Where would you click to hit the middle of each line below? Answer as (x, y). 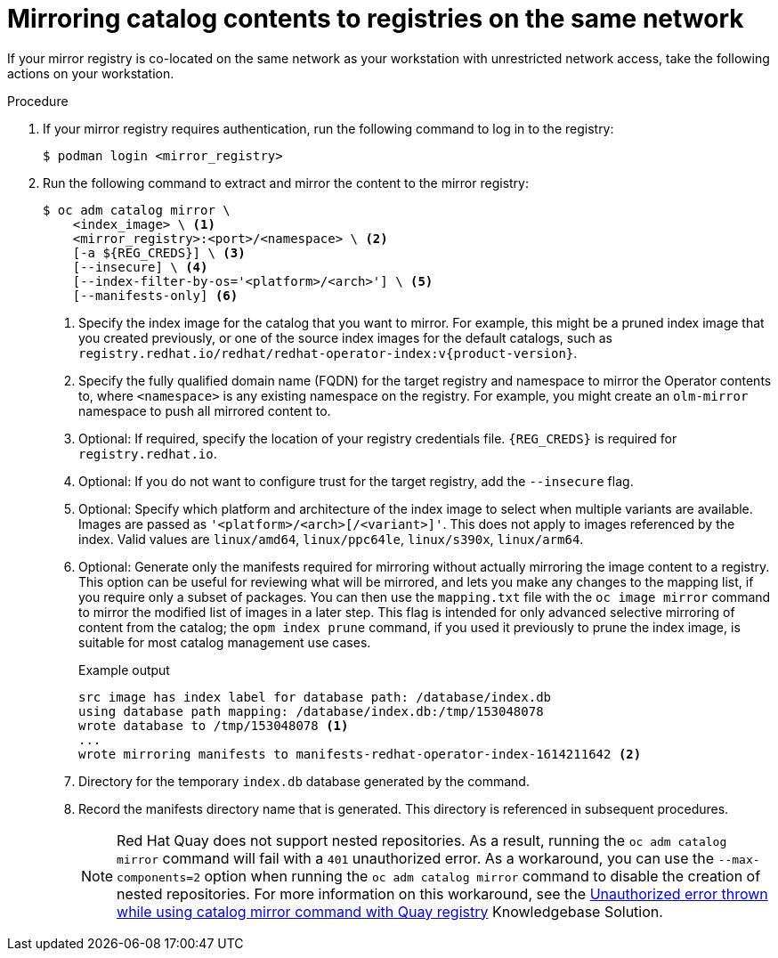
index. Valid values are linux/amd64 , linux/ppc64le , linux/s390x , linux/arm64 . (331, 539)
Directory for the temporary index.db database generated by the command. (304, 781)
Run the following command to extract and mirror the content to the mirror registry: (286, 183)
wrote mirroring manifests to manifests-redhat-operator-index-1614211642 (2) (360, 754)
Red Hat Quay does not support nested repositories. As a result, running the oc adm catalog (422, 840)
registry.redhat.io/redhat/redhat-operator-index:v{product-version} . (328, 353)
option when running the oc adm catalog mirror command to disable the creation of (482, 876)
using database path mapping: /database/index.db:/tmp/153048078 (311, 711)
